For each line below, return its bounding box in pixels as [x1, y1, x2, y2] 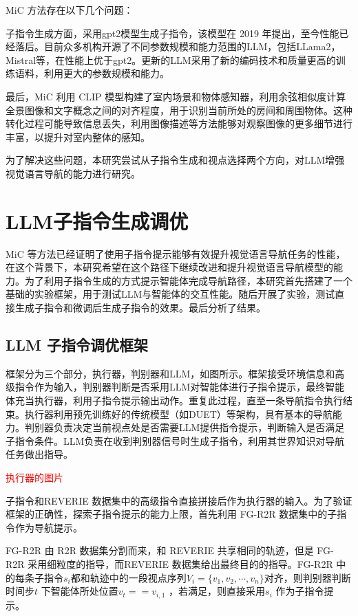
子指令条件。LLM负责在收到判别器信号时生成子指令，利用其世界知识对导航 [6, 433, 345, 448]
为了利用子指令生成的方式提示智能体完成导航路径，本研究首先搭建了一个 [24, 273, 352, 287]
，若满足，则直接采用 [169, 584, 266, 598]
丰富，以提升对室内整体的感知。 [6, 129, 150, 144]
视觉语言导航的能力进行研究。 [6, 166, 140, 180]
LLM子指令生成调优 [6, 206, 189, 234]
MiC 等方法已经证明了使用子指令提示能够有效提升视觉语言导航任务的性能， [6, 246, 346, 261]
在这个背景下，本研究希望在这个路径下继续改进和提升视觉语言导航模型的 [6, 260, 333, 274]
